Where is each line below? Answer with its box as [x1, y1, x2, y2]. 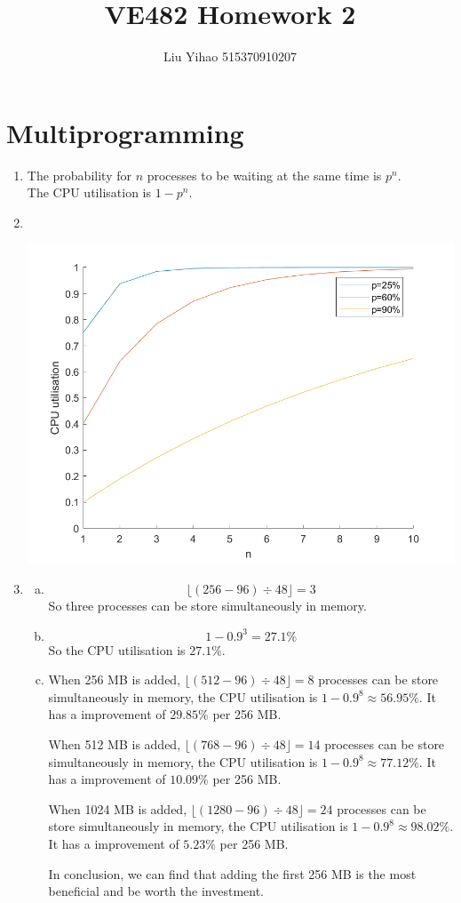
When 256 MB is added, [48, 670, 181, 689]
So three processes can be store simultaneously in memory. [48, 596, 367, 615]
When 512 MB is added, [48, 735, 181, 753]
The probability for [27, 165, 131, 184]
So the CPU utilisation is [48, 640, 186, 659]
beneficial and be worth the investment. [48, 882, 264, 900]
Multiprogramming [6, 114, 244, 150]
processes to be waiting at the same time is [147, 165, 382, 184]
